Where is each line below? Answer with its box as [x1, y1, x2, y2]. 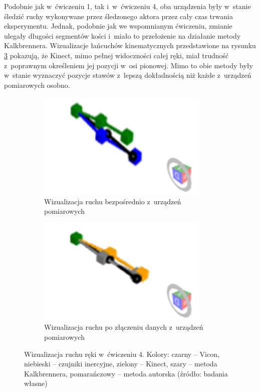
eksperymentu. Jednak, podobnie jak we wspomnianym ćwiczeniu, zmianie [4, 21, 232, 31]
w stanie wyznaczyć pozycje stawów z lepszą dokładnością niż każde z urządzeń [4, 70, 251, 80]
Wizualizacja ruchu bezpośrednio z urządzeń [44, 196, 181, 206]
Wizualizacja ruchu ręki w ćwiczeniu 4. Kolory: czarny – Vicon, [24, 348, 219, 359]
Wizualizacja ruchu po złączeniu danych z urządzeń [44, 322, 203, 332]
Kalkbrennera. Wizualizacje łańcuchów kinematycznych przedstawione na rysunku [4, 40, 256, 51]
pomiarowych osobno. [4, 79, 70, 90]
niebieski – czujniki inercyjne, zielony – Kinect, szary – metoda [24, 358, 217, 369]
